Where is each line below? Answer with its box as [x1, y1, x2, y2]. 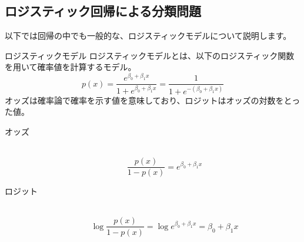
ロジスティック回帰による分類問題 [5, 2, 202, 20]
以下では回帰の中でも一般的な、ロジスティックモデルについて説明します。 [5, 29, 292, 42]
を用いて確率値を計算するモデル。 [5, 61, 136, 73]
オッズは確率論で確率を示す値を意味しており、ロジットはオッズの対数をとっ [5, 94, 300, 106]
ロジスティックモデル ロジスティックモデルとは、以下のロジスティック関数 [5, 49, 295, 61]
